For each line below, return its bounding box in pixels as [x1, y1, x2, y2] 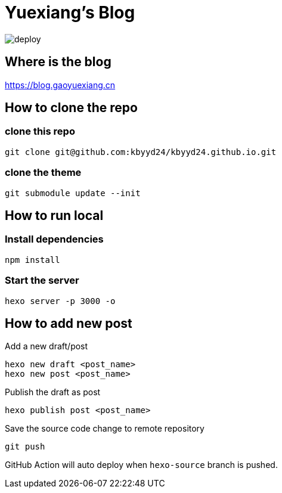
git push [5, 442, 45, 452]
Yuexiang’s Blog [5, 2, 135, 23]
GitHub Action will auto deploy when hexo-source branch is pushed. [5, 460, 278, 470]
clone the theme [5, 166, 82, 179]
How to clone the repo [5, 100, 138, 116]
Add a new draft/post [5, 341, 88, 352]
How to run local [5, 207, 104, 223]
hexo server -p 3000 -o [5, 296, 116, 306]
